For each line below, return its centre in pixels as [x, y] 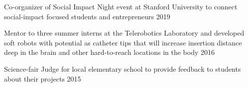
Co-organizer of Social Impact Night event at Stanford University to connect [121, 6]
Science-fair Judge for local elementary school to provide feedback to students [123, 68]
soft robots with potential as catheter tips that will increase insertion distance [123, 42]
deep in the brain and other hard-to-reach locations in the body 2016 [110, 52]
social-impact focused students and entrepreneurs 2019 [87, 16]
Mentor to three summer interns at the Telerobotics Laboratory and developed [124, 33]
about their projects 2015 [43, 78]
